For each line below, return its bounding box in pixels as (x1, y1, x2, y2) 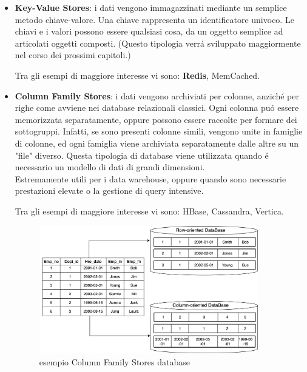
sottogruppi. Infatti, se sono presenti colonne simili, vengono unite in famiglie (15, 125, 303, 138)
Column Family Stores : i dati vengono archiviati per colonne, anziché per (15, 89, 299, 102)
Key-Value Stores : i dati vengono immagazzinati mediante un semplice (15, 1, 287, 13)
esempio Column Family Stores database (39, 355, 190, 368)
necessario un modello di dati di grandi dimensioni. (15, 161, 205, 173)
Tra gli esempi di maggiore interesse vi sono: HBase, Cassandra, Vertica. (15, 204, 284, 217)
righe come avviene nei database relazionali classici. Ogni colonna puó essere (15, 101, 299, 114)
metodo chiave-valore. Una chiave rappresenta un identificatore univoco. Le (15, 13, 294, 25)
